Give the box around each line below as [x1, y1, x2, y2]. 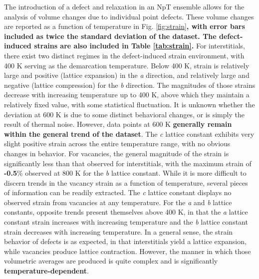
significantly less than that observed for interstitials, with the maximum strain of [4, 158, 252, 168]
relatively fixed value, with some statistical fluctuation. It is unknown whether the [4, 99, 255, 109]
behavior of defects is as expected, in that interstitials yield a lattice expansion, [4, 236, 247, 247]
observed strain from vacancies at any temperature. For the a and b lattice [4, 197, 232, 207]
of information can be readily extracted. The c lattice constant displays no [4, 187, 232, 198]
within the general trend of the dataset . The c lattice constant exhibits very [4, 128, 255, 139]
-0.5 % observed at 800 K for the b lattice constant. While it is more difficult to [4, 168, 247, 178]
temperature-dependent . [4, 266, 89, 276]
